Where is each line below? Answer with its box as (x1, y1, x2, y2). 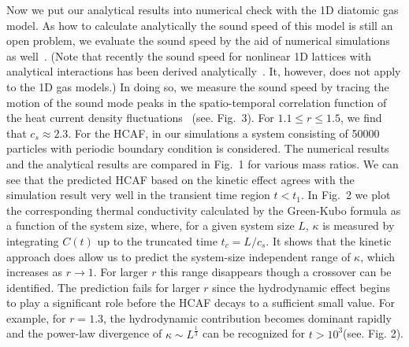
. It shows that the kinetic (266, 232, 392, 249)
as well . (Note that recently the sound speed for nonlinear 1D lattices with (6, 47, 372, 64)
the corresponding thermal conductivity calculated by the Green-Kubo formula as (6, 201, 401, 218)
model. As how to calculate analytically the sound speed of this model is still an (6, 17, 393, 33)
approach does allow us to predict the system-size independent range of (6, 248, 351, 264)
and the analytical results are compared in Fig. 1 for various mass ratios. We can (6, 155, 399, 172)
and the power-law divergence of (6, 325, 162, 341)
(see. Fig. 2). (343, 325, 403, 341)
